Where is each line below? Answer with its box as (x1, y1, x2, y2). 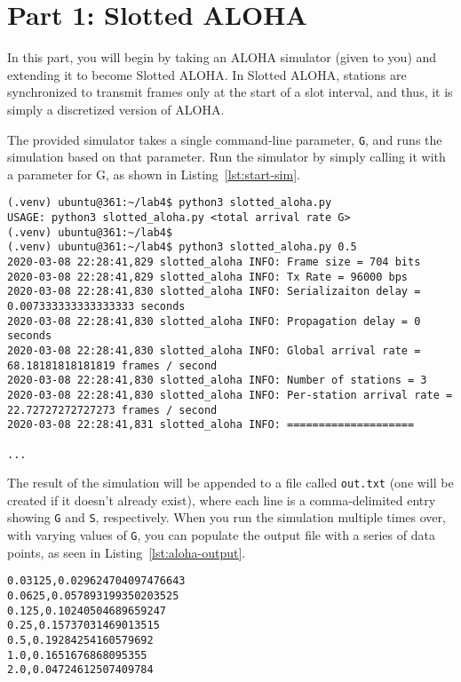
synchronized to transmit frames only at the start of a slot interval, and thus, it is (7, 83, 453, 101)
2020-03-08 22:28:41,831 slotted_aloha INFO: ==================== (7, 418, 415, 432)
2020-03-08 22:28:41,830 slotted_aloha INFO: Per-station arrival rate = (7, 388, 453, 401)
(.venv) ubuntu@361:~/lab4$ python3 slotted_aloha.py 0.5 (7, 241, 357, 254)
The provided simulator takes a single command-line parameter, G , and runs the (7, 130, 442, 148)
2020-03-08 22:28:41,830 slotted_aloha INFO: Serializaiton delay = (7, 285, 421, 298)
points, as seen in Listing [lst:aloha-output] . (7, 543, 246, 561)
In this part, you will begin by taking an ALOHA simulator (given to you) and (7, 48, 437, 67)
